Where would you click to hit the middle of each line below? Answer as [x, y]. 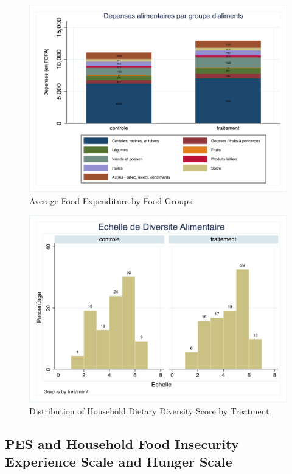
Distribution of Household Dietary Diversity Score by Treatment [149, 410]
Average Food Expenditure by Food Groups [111, 200]
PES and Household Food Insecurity [122, 443]
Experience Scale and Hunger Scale [119, 462]
